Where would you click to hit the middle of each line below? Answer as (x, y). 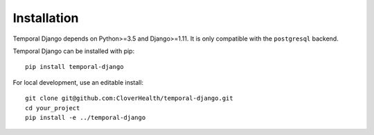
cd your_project (53, 108)
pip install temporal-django (74, 67)
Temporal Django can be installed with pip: (74, 51)
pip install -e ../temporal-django (86, 117)
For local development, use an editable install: (78, 82)
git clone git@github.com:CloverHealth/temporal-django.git (129, 98)
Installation (46, 18)
